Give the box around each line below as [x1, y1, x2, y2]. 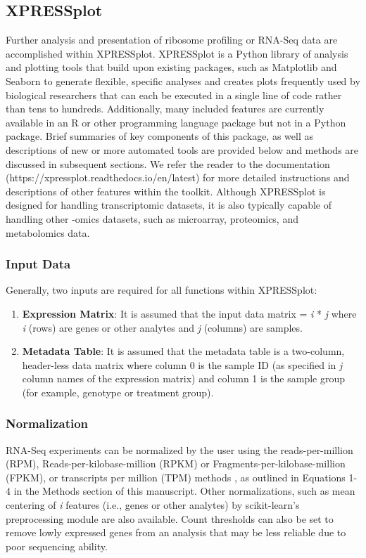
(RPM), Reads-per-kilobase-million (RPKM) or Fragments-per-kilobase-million [6, 456, 346, 471]
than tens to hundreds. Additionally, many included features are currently [6, 101, 324, 116]
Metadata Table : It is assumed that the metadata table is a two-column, [22, 344, 345, 358]
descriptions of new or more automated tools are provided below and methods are [6, 142, 359, 157]
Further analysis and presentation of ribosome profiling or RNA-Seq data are [6, 32, 338, 47]
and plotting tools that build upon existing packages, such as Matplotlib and [6, 60, 337, 74]
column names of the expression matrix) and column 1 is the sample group [22, 371, 346, 386]
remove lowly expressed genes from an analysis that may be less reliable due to [6, 525, 346, 540]
